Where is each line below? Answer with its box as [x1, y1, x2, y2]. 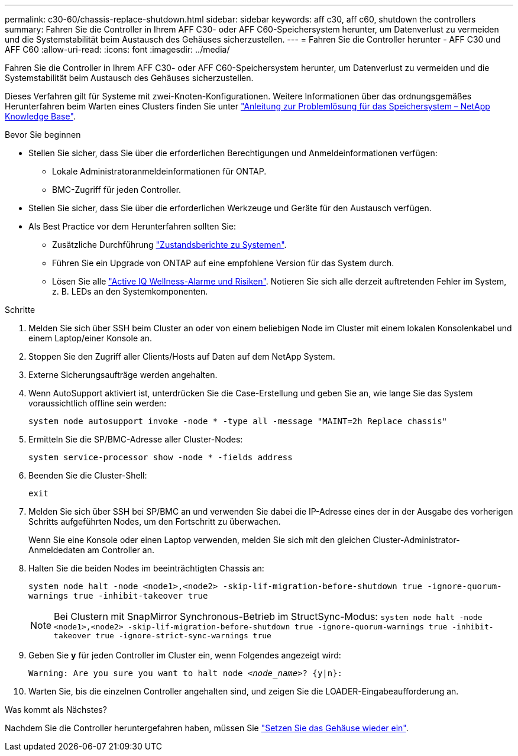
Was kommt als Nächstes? [5, 705, 107, 715]
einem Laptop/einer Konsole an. [28, 333, 153, 343]
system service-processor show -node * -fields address [28, 453, 293, 462]
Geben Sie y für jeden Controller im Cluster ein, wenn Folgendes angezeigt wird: [28, 650, 341, 660]
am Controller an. [87, 545, 155, 555]
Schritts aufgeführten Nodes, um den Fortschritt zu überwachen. [28, 516, 281, 526]
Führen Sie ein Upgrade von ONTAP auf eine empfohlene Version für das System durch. [52, 258, 394, 268]
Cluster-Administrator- [373, 535, 460, 545]
